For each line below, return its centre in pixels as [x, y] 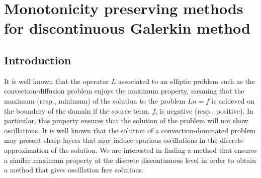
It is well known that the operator [57, 81]
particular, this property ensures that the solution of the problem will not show [126, 120]
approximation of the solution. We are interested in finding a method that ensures [130, 150]
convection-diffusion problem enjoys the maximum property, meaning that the [124, 91]
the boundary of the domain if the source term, [77, 110]
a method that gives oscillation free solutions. [74, 170]
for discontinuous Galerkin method [127, 28]
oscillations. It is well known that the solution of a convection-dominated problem [130, 130]
